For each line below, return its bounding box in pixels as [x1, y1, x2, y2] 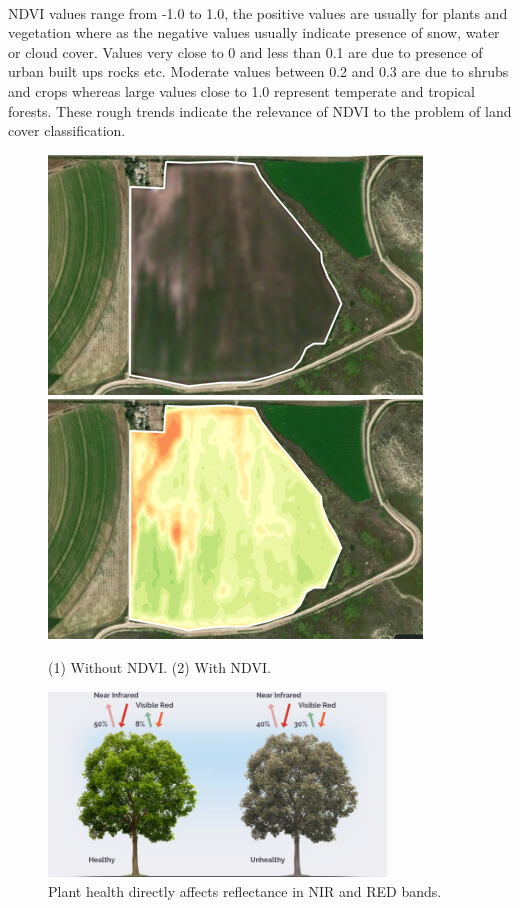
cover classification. [8, 120, 126, 141]
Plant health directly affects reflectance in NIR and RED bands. [48, 880, 442, 901]
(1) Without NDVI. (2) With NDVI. [48, 656, 271, 677]
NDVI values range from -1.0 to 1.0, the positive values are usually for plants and [8, 2, 508, 23]
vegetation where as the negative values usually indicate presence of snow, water [8, 22, 500, 43]
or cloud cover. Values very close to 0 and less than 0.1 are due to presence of [8, 41, 483, 62]
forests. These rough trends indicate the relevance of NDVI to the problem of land [8, 100, 512, 121]
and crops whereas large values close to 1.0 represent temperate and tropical [8, 80, 475, 101]
